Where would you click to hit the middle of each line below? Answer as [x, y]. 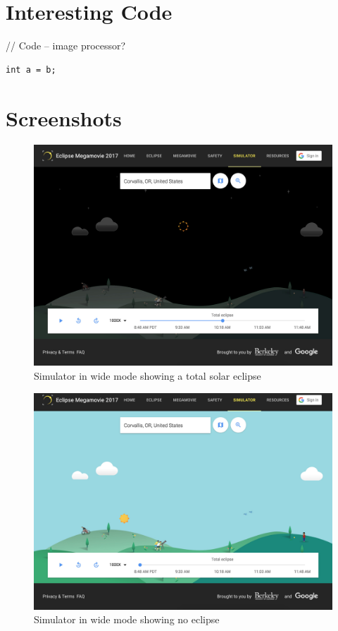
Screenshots [64, 118]
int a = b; [31, 70]
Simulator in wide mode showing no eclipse [127, 619]
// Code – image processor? [66, 46]
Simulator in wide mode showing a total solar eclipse [148, 376]
